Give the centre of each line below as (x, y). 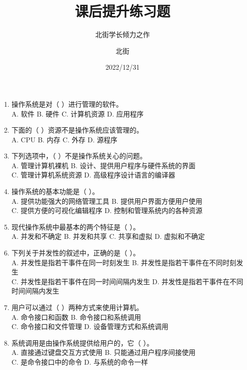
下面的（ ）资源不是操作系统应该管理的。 (77, 130)
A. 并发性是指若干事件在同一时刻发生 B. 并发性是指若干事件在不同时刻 (124, 262)
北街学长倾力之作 (123, 34)
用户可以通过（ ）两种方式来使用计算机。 (77, 307)
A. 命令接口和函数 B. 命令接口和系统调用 (76, 317)
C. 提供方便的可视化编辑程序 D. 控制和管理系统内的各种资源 (107, 210)
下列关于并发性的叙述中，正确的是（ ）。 (76, 253)
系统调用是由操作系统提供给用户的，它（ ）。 (82, 342)
